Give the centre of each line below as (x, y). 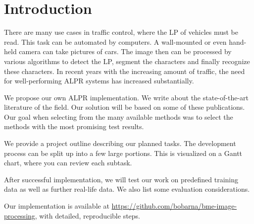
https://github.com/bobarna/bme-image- (174, 206)
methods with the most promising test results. (74, 126)
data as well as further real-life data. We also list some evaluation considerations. (127, 189)
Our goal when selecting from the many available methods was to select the (119, 116)
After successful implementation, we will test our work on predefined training (121, 179)
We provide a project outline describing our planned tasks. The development (120, 143)
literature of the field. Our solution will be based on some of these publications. (125, 107)
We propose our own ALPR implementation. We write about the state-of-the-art (127, 97)
